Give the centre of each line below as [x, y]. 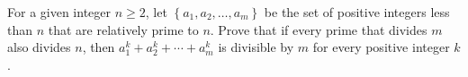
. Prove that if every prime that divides [319, 29]
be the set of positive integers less [357, 12]
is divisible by [256, 47]
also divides [39, 47]
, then [99, 47]
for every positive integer [381, 47]
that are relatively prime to [123, 29]
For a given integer [59, 12]
